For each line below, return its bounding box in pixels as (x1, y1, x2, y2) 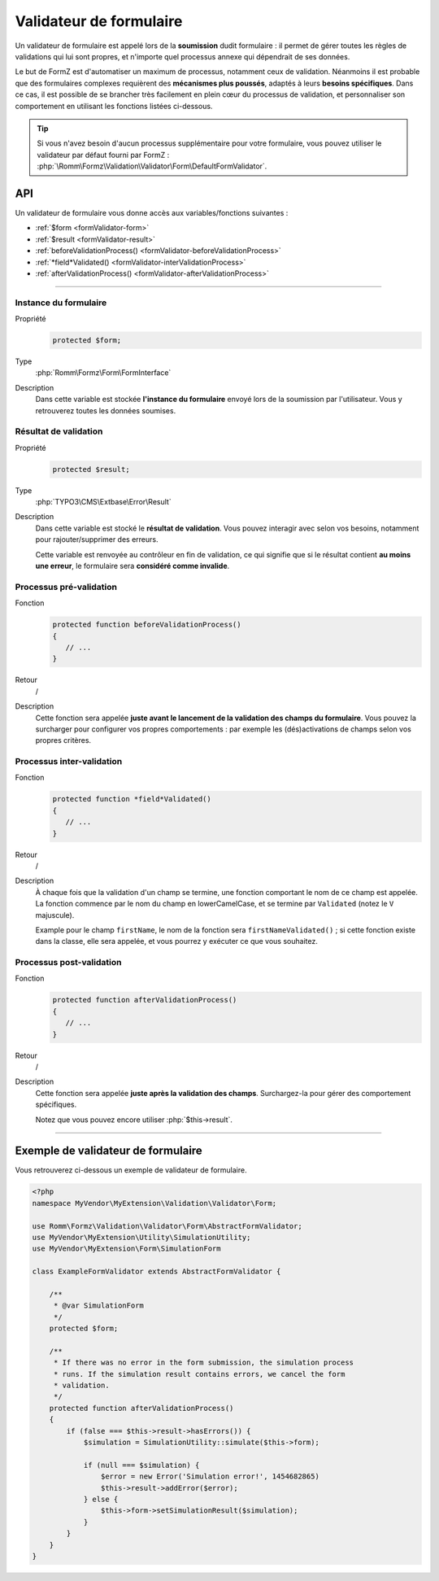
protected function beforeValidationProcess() (52, 620, 241, 630)
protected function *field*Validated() (52, 794, 211, 804)
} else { (83, 1494, 119, 1504)
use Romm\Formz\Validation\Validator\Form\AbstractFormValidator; (32, 1221, 302, 1230)
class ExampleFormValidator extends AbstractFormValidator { (32, 1267, 281, 1277)
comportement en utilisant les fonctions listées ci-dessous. (15, 101, 213, 111)
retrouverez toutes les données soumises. (35, 405, 176, 415)
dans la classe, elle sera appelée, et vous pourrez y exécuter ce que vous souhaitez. (35, 937, 319, 946)
